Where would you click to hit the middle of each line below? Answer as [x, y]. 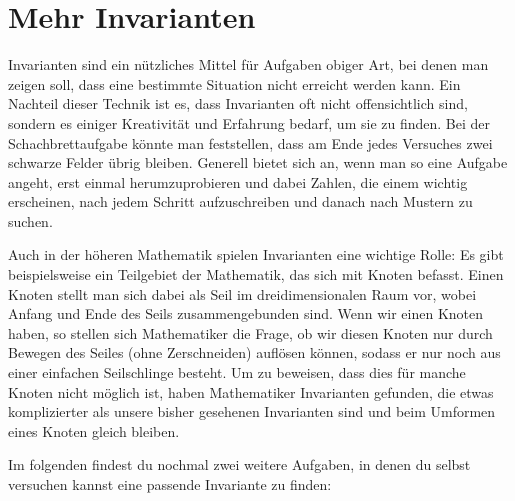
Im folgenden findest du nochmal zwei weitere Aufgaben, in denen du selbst [239, 464]
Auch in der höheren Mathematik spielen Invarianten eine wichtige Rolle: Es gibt [256, 254]
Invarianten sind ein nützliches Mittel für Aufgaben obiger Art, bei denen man [248, 64]
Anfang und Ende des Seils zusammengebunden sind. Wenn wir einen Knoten [246, 313]
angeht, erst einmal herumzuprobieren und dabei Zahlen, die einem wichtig [238, 181]
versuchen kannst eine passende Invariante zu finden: [170, 484]
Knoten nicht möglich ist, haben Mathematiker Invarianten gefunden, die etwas [251, 391]
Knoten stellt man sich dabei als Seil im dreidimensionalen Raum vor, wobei [242, 293]
